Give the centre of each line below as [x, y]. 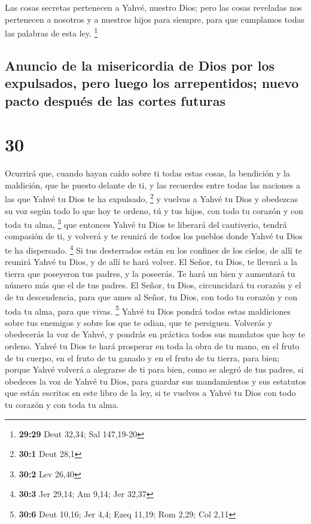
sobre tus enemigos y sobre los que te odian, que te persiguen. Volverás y [139, 322]
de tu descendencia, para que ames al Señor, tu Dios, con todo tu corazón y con [151, 297]
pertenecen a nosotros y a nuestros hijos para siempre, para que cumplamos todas [155, 19]
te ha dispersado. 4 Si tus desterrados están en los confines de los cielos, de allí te [154, 249]
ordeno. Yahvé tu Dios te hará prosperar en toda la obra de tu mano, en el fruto [152, 346]
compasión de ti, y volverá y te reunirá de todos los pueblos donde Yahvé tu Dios [154, 236]
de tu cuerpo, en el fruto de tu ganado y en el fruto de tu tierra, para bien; [142, 357]
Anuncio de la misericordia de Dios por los [140, 65]
